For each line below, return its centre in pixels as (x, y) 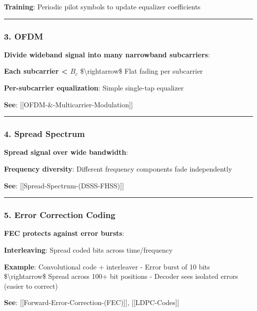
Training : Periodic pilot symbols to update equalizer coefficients (102, 6)
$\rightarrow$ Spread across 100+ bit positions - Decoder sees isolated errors (121, 276)
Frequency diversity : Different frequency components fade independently (118, 169)
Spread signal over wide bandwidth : (66, 152)
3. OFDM (24, 36)
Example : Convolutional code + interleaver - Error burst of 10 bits (107, 266)
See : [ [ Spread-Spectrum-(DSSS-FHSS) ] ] (64, 185)
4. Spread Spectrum (44, 134)
